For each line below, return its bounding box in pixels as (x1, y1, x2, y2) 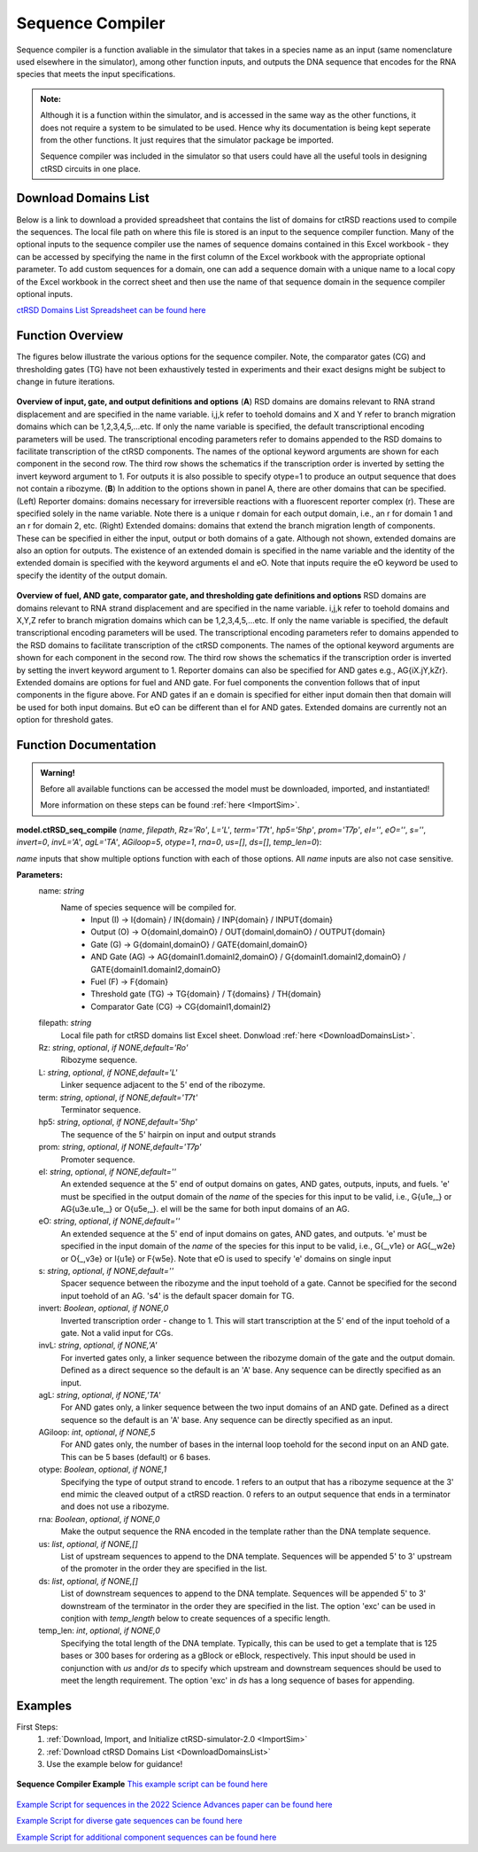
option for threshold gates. (16, 715, 114, 725)
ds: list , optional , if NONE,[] (38, 1575, 139, 1586)
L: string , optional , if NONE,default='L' (38, 1067, 178, 1077)
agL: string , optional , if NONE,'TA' (38, 1389, 161, 1400)
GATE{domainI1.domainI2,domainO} (90, 964, 221, 974)
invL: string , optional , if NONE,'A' (38, 1340, 158, 1351)
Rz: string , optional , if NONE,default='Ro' (38, 1042, 189, 1052)
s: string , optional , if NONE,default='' (38, 1266, 174, 1277)
